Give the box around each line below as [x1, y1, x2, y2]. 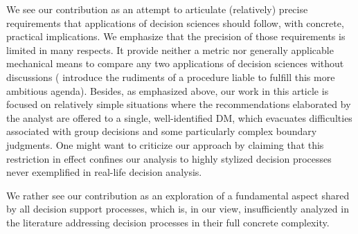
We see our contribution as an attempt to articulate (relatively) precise [6, 2, 308, 16]
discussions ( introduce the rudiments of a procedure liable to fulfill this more [6, 69, 335, 84]
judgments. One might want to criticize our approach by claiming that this [6, 137, 324, 152]
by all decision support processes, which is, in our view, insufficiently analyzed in [6, 201, 349, 216]
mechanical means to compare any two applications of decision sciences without [6, 56, 344, 71]
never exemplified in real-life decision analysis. [6, 165, 202, 179]
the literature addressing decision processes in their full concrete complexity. [6, 215, 330, 229]
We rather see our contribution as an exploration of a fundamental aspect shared [6, 188, 350, 202]
